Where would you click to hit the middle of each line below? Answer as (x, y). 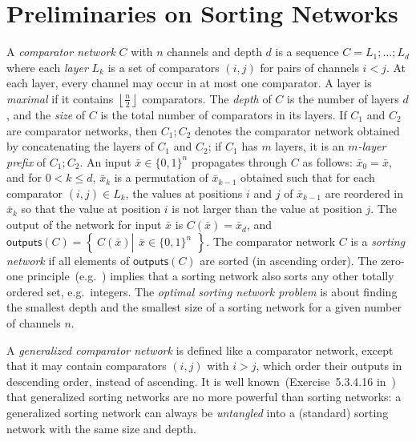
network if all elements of (68, 260)
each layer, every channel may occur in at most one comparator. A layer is (189, 83)
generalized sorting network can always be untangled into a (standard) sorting (198, 412)
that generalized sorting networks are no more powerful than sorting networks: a (204, 397)
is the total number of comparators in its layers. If (224, 114)
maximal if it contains (60, 98)
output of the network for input (84, 225)
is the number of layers (343, 98)
